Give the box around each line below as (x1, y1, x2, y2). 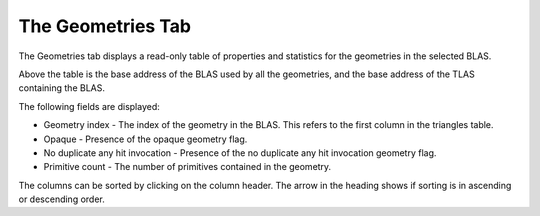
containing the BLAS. (18, 82, 105, 94)
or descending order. (18, 193, 105, 205)
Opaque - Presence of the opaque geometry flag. (43, 133, 248, 145)
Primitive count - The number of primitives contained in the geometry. (43, 161, 332, 173)
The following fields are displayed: (18, 100, 160, 112)
